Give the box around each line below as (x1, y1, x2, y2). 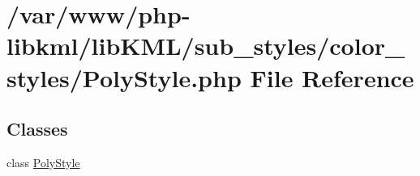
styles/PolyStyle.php (6, 61, 242, 94)
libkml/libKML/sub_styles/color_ (6, 29, 405, 62)
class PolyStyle (6, 153, 80, 170)
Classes (6, 116, 68, 141)
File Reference (250, 61, 414, 94)
